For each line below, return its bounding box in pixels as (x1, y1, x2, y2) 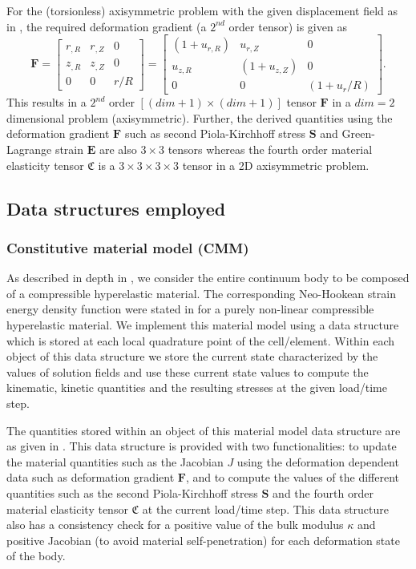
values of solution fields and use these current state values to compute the (6, 363, 369, 380)
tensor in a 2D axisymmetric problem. (182, 156, 370, 173)
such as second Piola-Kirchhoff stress (124, 125, 306, 142)
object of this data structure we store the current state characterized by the (6, 348, 378, 365)
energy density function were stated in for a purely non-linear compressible (6, 301, 374, 317)
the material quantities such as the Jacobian (6, 453, 224, 470)
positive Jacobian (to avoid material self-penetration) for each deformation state (6, 531, 400, 548)
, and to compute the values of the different (185, 469, 399, 486)
